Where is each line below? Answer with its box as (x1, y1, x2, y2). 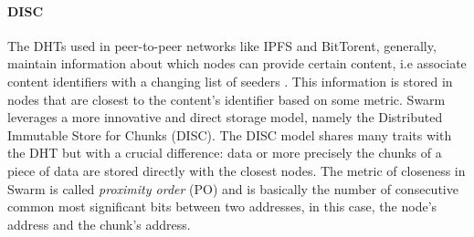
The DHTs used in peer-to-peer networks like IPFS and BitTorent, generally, (7, 36, 437, 55)
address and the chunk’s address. (7, 214, 191, 233)
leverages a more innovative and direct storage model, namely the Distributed (7, 108, 443, 127)
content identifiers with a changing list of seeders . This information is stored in (7, 71, 453, 90)
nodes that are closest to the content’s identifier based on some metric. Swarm (7, 89, 446, 108)
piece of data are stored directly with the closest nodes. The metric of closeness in (7, 160, 466, 180)
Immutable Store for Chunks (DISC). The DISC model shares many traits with (7, 125, 452, 144)
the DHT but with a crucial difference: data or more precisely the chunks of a (7, 143, 442, 162)
